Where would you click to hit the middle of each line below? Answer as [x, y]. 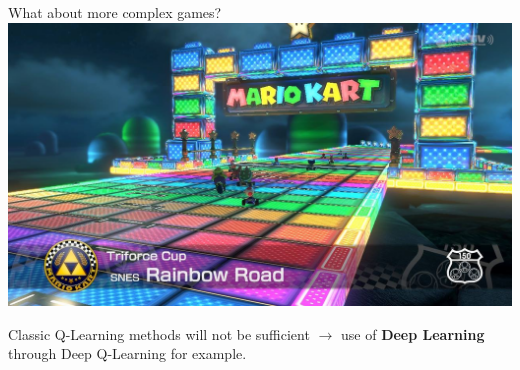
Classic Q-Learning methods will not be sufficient [159, 333]
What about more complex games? [115, 12]
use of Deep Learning [412, 333]
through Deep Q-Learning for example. [127, 353]
